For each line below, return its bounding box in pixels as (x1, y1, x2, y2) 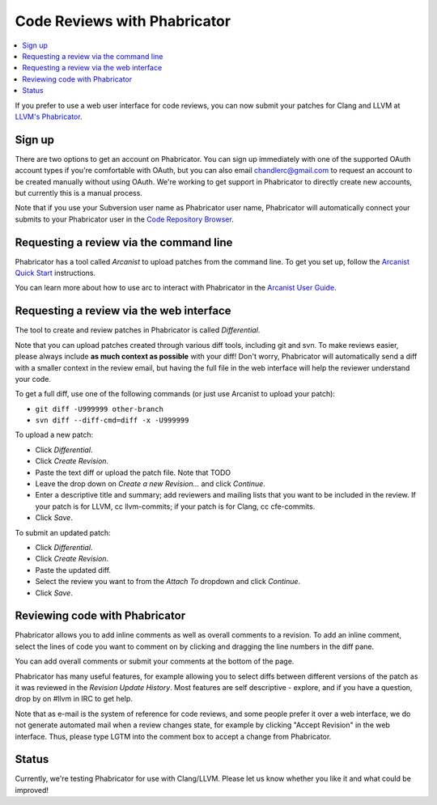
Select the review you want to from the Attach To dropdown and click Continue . (35, 577, 301, 587)
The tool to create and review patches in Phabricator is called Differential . (15, 325, 261, 335)
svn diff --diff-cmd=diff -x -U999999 (35, 416, 189, 425)
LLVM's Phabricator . (15, 112, 83, 121)
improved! (15, 785, 49, 794)
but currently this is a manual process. (15, 188, 143, 197)
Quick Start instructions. (15, 268, 96, 278)
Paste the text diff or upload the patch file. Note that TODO (35, 468, 231, 477)
